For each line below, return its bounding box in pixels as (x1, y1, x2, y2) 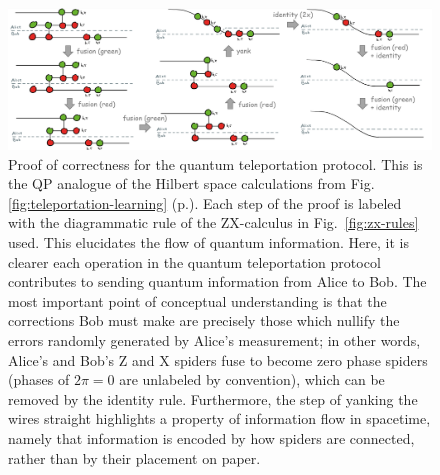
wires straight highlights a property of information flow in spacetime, (8, 408, 431, 429)
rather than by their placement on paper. (8, 447, 261, 468)
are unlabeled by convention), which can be (119, 369, 385, 390)
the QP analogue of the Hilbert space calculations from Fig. (8, 173, 375, 194)
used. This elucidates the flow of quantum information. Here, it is (8, 231, 409, 252)
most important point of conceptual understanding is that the (8, 290, 387, 311)
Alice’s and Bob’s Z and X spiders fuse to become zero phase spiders (8, 349, 428, 370)
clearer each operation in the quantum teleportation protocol (8, 251, 381, 272)
